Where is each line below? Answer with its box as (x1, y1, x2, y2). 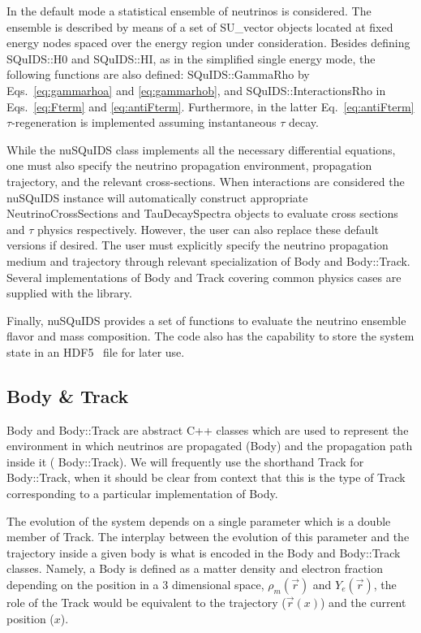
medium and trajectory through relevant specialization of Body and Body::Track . (6, 252, 410, 269)
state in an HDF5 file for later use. (6, 343, 185, 360)
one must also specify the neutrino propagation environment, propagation (6, 157, 372, 174)
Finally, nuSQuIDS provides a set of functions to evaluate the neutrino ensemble (6, 311, 406, 328)
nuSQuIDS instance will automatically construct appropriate (6, 189, 308, 206)
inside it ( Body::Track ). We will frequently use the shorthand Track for (6, 453, 364, 470)
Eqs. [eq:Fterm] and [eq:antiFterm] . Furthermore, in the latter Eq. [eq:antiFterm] (6, 98, 415, 115)
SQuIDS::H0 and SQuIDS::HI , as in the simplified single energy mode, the (6, 50, 376, 67)
